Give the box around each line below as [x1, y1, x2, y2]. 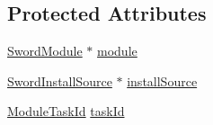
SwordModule [7, 41, 83, 60]
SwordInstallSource [7, 71, 112, 90]
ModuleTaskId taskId [7, 102, 125, 121]
